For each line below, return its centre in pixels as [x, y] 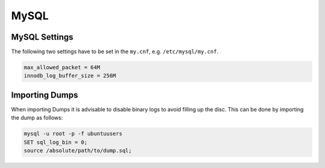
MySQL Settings [42, 37]
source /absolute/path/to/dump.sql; [78, 151]
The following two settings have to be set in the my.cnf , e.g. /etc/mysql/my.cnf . [115, 52]
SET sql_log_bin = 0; [56, 142]
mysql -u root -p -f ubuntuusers [73, 134]
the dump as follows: [37, 118]
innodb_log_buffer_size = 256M [70, 76]
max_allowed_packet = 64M [62, 67]
